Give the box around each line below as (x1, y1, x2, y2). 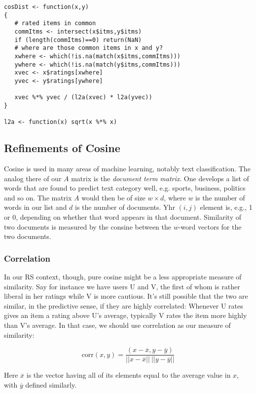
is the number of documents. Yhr (75, 202, 175, 212)
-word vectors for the (178, 221, 242, 232)
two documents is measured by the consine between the (4, 221, 172, 232)
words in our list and (4, 202, 67, 212)
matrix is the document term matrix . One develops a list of (71, 173, 249, 183)
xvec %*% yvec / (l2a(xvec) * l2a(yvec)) (14, 94, 152, 101)
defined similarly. (25, 379, 77, 390)
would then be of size (81, 192, 146, 202)
